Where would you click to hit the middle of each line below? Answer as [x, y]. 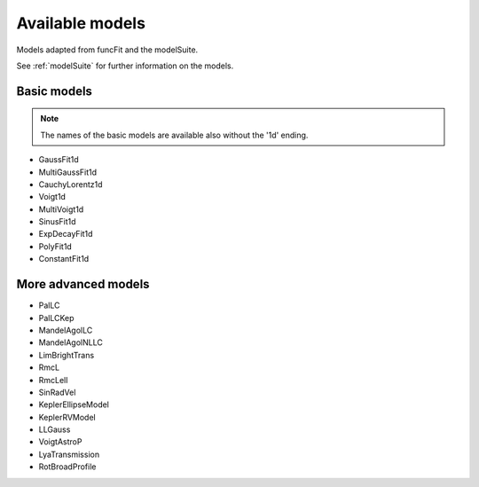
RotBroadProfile [67, 467]
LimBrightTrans [67, 355]
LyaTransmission [69, 454]
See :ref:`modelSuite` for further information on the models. [125, 66]
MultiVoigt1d [61, 209]
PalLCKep [56, 318]
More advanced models [83, 284]
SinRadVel [57, 392]
